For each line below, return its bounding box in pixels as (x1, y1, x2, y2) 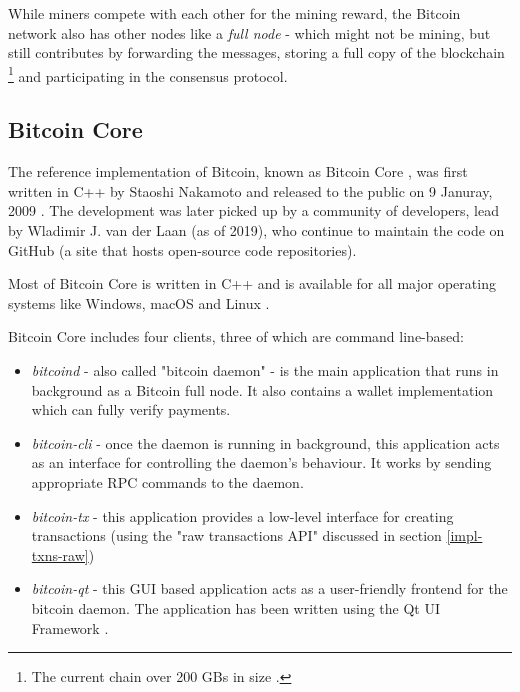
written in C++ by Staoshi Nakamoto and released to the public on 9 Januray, (8, 180, 493, 201)
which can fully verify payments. (31, 399, 231, 420)
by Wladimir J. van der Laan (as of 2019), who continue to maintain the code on (8, 220, 505, 241)
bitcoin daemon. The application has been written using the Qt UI (31, 597, 440, 618)
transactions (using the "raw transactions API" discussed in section (31, 525, 442, 546)
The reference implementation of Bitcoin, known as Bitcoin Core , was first (8, 161, 468, 182)
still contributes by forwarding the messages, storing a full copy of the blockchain (8, 42, 505, 63)
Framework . (31, 617, 109, 638)
